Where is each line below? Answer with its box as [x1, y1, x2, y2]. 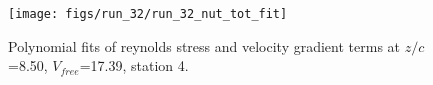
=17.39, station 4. [79, 55, 189, 76]
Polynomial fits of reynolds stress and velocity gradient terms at [8, 35, 401, 56]
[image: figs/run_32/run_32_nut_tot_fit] [8, 7, 288, 21]
